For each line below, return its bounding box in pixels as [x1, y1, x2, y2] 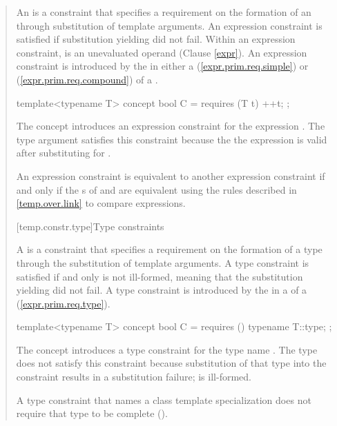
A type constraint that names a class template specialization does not [16, 392, 311, 407]
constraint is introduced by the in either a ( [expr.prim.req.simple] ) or [16, 59, 309, 73]
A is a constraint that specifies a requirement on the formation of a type [16, 242, 322, 256]
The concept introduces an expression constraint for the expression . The [16, 119, 325, 133]
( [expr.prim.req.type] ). [16, 296, 110, 310]
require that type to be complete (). [16, 406, 168, 420]
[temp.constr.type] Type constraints [16, 219, 164, 233]
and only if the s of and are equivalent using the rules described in [16, 182, 297, 196]
